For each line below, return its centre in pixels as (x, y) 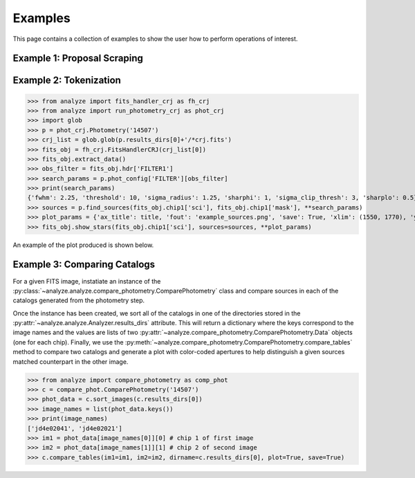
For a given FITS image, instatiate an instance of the (87, 281)
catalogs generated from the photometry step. (79, 300)
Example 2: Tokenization (67, 81)
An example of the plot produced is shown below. (83, 245)
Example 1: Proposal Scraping (78, 58)
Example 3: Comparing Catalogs (84, 265)
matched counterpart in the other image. (71, 361)
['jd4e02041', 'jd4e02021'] (75, 428)
